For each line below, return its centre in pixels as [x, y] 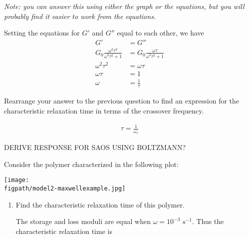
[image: [17, 180]
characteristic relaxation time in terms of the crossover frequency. [104, 110]
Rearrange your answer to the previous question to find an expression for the [122, 101]
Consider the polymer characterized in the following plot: [91, 164]
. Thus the [208, 221]
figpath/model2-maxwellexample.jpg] [65, 189]
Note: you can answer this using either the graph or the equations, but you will [124, 6]
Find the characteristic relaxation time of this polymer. [100, 204]
